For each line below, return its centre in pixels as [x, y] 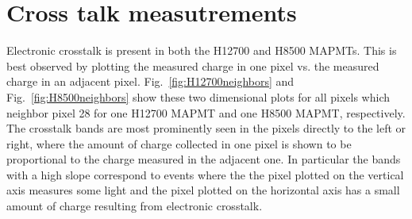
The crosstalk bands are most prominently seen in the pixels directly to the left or [206, 128]
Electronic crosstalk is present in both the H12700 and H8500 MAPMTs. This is [202, 50]
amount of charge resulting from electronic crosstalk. [135, 206]
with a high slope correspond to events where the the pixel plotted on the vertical [205, 174]
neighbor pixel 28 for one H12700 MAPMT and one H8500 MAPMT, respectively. [206, 112]
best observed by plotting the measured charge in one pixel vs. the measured [193, 65]
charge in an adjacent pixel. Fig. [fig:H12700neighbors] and [150, 81]
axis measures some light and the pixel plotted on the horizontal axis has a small [203, 190]
